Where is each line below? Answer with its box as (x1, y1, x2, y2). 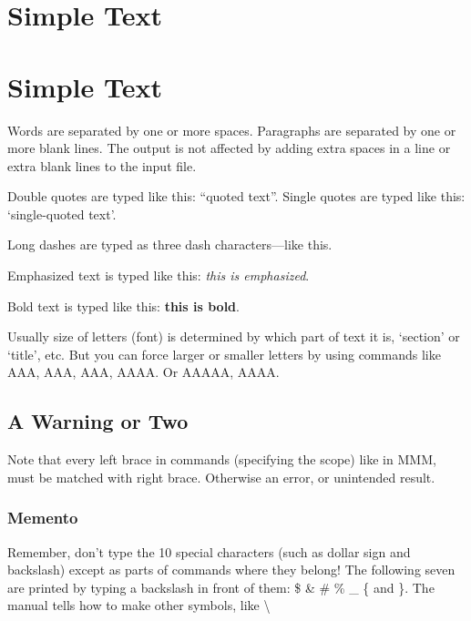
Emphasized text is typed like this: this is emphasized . (7, 266, 310, 285)
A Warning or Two (7, 407, 189, 435)
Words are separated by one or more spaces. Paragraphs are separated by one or (7, 120, 456, 139)
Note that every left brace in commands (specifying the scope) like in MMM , (7, 450, 436, 469)
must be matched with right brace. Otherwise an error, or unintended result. (7, 467, 435, 486)
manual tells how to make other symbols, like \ (7, 596, 271, 615)
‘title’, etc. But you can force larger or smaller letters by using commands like (7, 344, 441, 363)
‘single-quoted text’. (7, 204, 117, 223)
